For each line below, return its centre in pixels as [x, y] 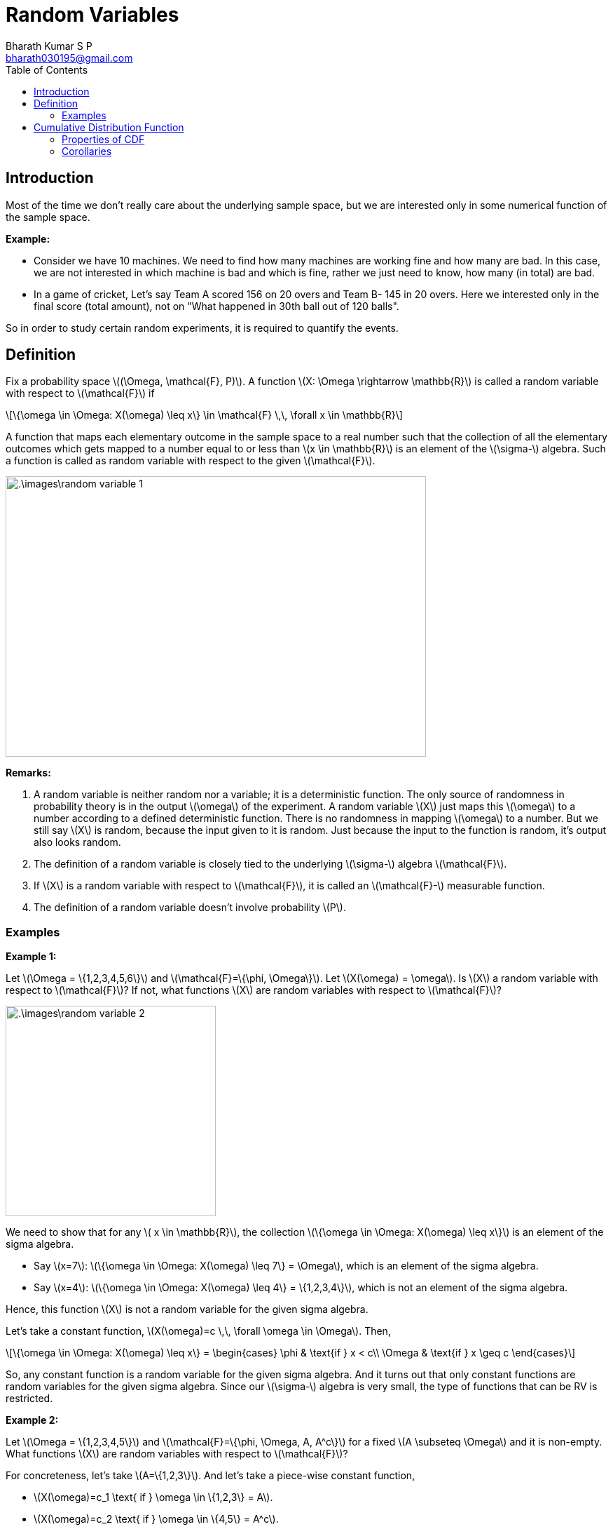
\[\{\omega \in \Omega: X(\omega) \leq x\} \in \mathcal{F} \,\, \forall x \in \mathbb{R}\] [204, 415]
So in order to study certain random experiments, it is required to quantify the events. [202, 328]
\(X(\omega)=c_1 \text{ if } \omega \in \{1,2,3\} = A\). [153, 1497]
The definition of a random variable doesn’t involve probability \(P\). [190, 908]
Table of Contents [47, 69]
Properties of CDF [103, 139]
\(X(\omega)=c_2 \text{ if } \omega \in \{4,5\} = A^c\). [156, 1519]
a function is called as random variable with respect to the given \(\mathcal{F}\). [191, 461]
